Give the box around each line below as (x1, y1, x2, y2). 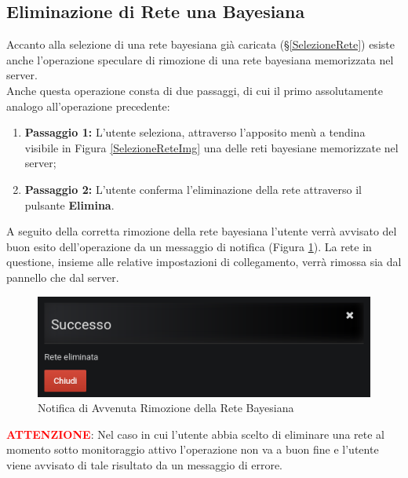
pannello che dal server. (6, 268, 119, 285)
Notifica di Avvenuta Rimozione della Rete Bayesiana (38, 400, 294, 416)
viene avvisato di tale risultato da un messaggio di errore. (6, 456, 283, 473)
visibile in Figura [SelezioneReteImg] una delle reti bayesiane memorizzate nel (24, 139, 399, 155)
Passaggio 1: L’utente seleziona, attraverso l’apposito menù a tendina (24, 124, 366, 140)
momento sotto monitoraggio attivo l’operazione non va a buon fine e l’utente (6, 441, 379, 458)
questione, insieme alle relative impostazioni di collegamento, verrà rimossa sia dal (6, 254, 402, 270)
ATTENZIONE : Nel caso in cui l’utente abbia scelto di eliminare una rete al (6, 425, 384, 442)
